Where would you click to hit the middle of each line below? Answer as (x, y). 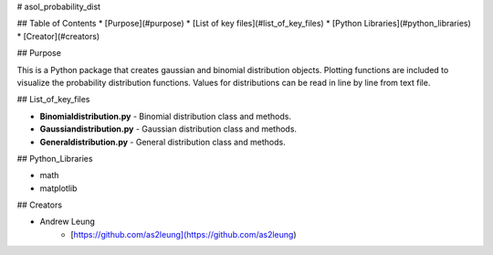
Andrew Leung (68, 222)
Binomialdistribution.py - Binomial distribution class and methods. (166, 116)
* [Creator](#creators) (58, 36)
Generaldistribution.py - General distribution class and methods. (163, 142)
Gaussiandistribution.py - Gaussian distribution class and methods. (168, 129)
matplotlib (58, 188)
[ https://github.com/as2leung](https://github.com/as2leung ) (184, 234)
